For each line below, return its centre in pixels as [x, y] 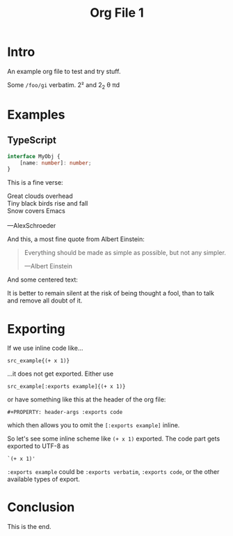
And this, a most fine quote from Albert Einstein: [76, 239]
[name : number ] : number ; [56, 163]
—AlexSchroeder [32, 226]
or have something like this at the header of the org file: [87, 399]
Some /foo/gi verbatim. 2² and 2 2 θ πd [64, 85]
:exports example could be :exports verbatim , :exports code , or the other [113, 472]
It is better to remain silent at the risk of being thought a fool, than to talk [111, 293]
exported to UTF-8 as [38, 446]
